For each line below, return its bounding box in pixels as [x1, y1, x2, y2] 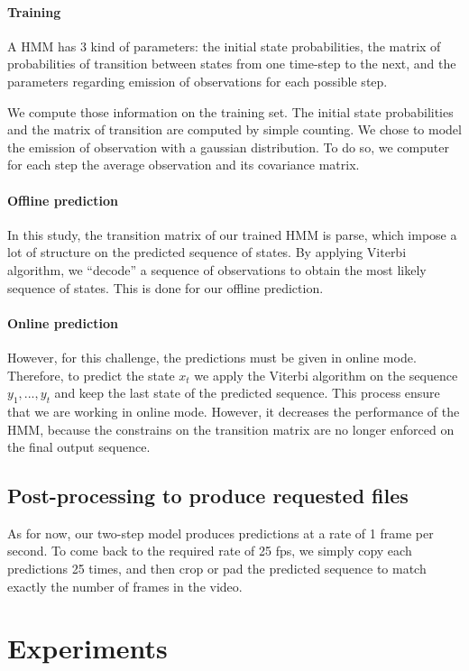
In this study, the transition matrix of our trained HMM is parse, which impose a [7, 225, 457, 244]
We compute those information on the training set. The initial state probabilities [7, 102, 454, 121]
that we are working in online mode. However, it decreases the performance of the [7, 401, 460, 420]
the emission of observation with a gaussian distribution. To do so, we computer [7, 137, 449, 156]
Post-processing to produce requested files [7, 482, 409, 510]
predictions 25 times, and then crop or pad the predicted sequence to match [7, 559, 427, 578]
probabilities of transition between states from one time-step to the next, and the [7, 54, 456, 73]
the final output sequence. [7, 437, 151, 456]
